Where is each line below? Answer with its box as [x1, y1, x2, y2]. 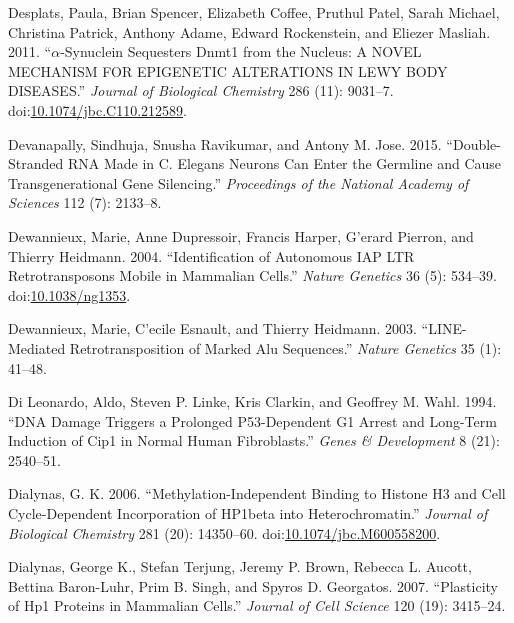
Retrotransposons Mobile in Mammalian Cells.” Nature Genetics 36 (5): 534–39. [8, 265, 497, 286]
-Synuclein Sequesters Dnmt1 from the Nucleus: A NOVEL [60, 41, 422, 62]
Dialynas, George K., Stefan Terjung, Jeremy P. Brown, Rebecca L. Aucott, [8, 556, 472, 577]
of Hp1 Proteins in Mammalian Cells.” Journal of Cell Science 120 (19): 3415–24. [8, 595, 506, 616]
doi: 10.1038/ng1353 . [8, 284, 131, 305]
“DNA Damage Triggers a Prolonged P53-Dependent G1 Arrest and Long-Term [8, 410, 497, 431]
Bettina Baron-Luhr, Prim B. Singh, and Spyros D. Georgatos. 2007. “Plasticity [8, 575, 498, 596]
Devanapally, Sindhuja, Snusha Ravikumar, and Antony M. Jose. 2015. [8, 133, 442, 154]
